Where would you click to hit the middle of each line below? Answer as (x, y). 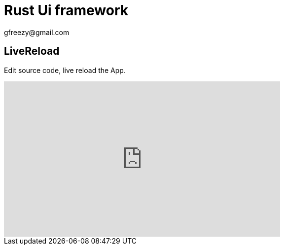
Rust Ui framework (66, 10)
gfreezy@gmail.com (37, 32)
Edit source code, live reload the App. (65, 70)
